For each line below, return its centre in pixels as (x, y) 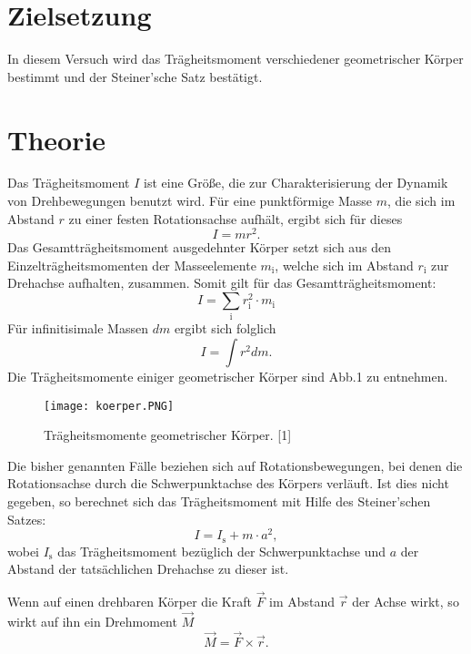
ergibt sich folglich (225, 328)
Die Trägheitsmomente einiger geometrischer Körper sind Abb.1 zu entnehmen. (228, 376)
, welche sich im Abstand (344, 265)
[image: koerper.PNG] (109, 406)
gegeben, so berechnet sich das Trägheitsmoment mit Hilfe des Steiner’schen (219, 501)
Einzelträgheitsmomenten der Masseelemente (132, 265)
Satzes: (27, 519)
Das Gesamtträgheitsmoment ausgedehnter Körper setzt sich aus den (200, 247)
